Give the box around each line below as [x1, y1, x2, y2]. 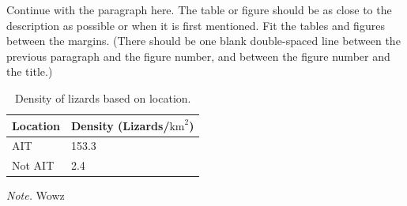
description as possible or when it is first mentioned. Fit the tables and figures [6, 17, 385, 33]
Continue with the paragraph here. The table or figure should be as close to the [6, 2, 392, 17]
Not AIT [12, 157, 55, 174]
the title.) [6, 63, 53, 80]
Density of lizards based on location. [14, 89, 191, 106]
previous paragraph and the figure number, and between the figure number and [6, 47, 390, 64]
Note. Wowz [6, 187, 65, 204]
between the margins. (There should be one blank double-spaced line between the [6, 32, 401, 49]
